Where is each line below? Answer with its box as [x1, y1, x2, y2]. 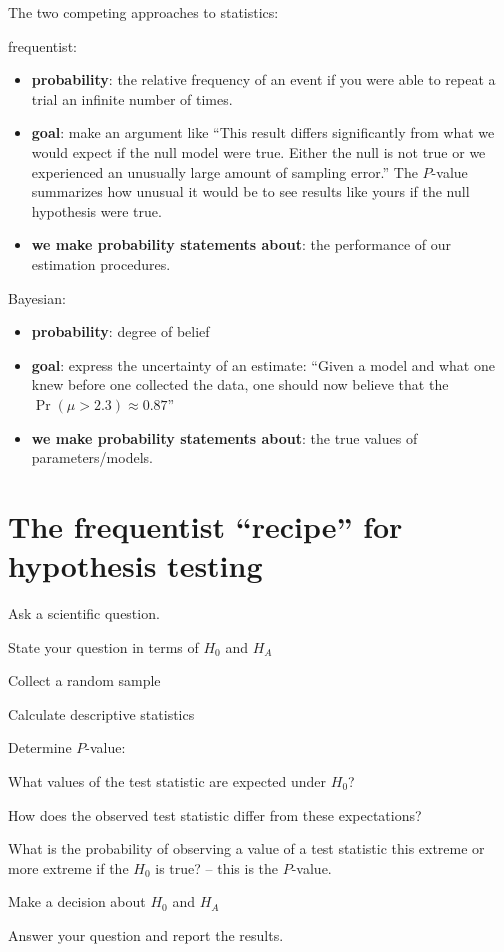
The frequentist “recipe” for [8, 505, 403, 546]
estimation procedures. [31, 253, 171, 274]
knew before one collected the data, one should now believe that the [31, 374, 449, 395]
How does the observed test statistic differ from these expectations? [8, 804, 422, 825]
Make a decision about [8, 891, 146, 912]
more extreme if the [8, 857, 129, 878]
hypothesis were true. [31, 200, 162, 221]
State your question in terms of [8, 636, 199, 657]
